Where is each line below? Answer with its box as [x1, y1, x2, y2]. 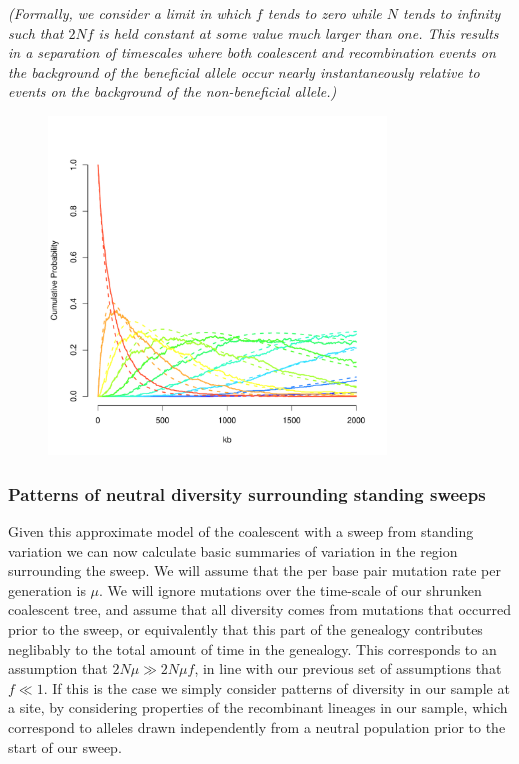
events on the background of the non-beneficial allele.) [8, 81, 337, 102]
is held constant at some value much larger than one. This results [98, 22, 499, 43]
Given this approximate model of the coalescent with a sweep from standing [8, 520, 474, 541]
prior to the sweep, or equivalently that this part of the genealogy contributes [8, 618, 483, 639]
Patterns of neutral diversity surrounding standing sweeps [8, 481, 486, 506]
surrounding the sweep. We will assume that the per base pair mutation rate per [8, 560, 501, 581]
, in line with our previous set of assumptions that [194, 658, 502, 679]
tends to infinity [402, 3, 501, 23]
